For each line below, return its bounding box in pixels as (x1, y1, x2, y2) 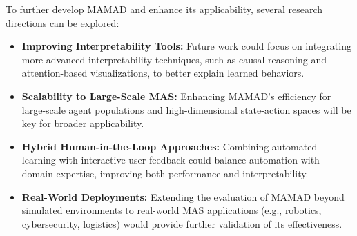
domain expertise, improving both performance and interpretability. (21, 166, 309, 180)
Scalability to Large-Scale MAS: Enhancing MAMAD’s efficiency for (21, 88, 331, 103)
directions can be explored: (6, 15, 119, 30)
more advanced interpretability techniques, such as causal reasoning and (21, 52, 327, 66)
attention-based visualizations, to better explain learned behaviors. (21, 66, 305, 80)
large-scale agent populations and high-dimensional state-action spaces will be (21, 102, 351, 117)
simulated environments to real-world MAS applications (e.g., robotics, (21, 203, 322, 217)
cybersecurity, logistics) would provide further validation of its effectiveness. (21, 216, 342, 230)
